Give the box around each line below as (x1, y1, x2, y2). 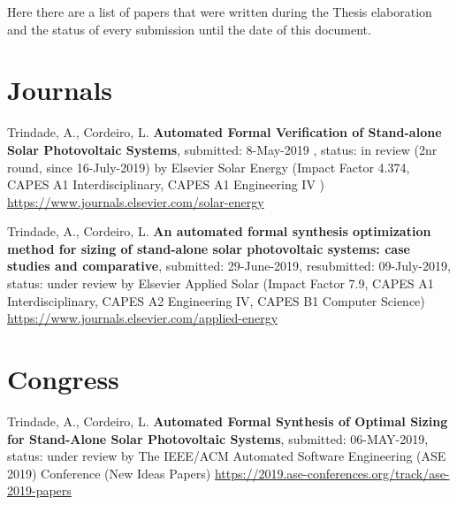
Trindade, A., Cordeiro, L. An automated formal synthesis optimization (7, 222, 431, 241)
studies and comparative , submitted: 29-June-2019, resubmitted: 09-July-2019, (7, 256, 451, 275)
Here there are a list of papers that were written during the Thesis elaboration (7, 3, 432, 20)
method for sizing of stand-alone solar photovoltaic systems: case (7, 239, 410, 257)
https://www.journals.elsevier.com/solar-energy (7, 192, 264, 210)
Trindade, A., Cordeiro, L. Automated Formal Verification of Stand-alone (7, 123, 442, 142)
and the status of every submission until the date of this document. (7, 19, 371, 38)
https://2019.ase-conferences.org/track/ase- (214, 463, 450, 482)
